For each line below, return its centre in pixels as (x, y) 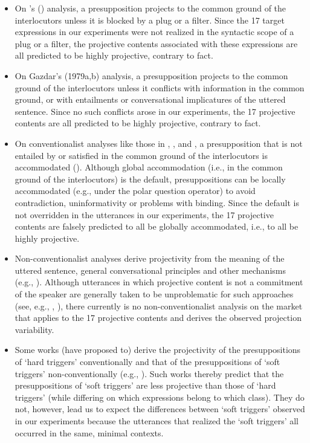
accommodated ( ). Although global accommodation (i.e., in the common (149, 167)
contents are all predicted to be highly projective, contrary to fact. (138, 123)
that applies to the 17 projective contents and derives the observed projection (158, 318)
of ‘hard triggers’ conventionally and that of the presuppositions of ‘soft (147, 362)
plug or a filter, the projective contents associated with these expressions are (156, 43)
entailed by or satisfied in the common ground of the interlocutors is (141, 155)
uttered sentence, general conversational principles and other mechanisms (150, 270)
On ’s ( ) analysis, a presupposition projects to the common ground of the (150, 8)
